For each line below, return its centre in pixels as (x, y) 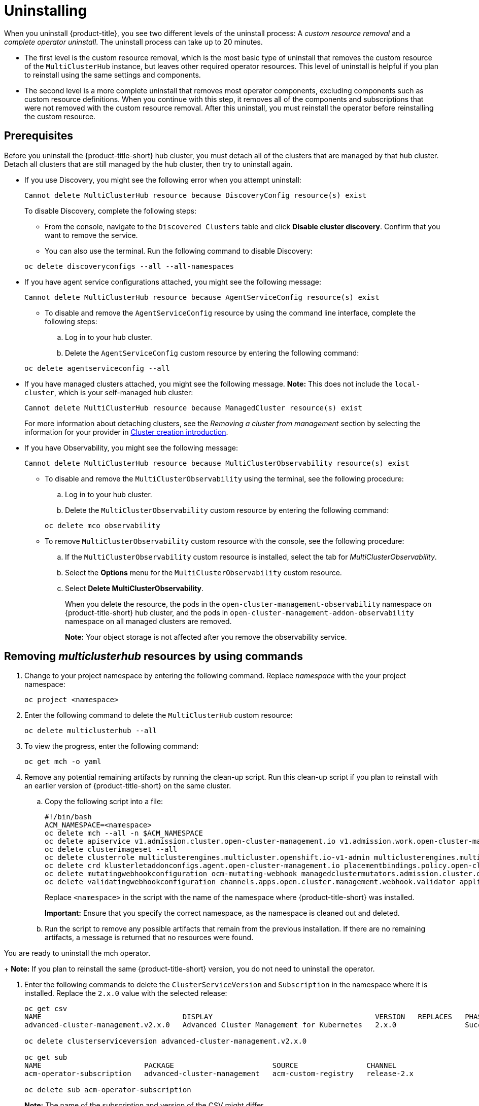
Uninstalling (46, 11)
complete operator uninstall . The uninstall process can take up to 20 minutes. (133, 42)
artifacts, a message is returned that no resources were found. (149, 938)
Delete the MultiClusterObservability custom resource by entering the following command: (227, 510)
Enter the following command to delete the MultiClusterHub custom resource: (159, 715)
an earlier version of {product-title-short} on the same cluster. (128, 786)
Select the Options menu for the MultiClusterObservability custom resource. (203, 572)
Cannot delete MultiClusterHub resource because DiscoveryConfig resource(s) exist (196, 195)
